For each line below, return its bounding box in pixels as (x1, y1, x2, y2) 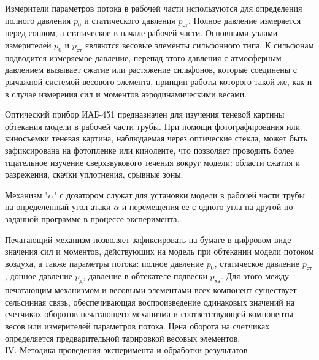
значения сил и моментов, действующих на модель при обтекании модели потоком (5, 245, 314, 258)
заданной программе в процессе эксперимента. (5, 212, 180, 225)
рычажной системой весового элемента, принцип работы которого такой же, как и (5, 75, 312, 88)
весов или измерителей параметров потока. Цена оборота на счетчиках (5, 320, 270, 332)
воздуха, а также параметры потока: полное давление (5, 257, 204, 269)
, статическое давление (214, 257, 300, 269)
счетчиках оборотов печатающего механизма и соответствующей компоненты (5, 307, 293, 320)
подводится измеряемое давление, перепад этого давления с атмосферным (5, 51, 282, 64)
